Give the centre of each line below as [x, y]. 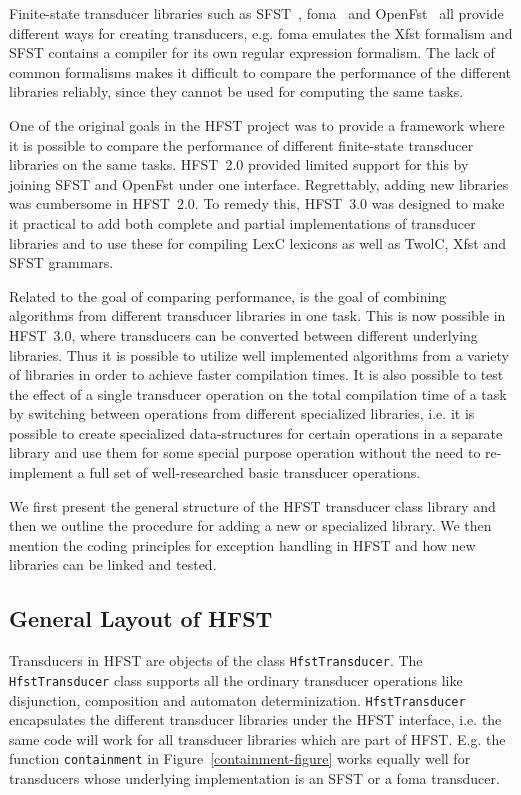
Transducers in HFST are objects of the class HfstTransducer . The [216, 660]
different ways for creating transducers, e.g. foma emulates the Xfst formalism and [261, 32]
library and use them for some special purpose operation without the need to [245, 452]
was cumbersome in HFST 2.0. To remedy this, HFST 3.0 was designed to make [257, 203]
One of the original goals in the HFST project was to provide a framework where [257, 124]
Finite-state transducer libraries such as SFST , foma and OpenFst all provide [256, 13]
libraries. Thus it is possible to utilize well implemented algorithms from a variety [259, 354]
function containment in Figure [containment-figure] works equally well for [240, 758]
